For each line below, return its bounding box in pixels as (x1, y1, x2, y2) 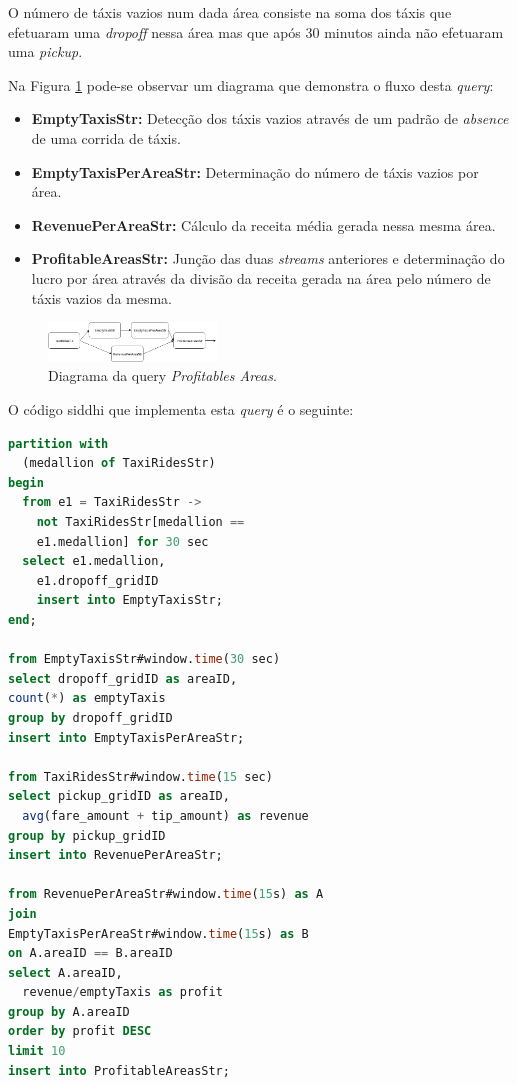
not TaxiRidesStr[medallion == (36, 515, 245, 530)
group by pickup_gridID (8, 828, 166, 843)
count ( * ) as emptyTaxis (8, 691, 166, 706)
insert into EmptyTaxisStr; (36, 593, 223, 608)
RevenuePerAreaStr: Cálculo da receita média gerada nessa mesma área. (31, 214, 496, 235)
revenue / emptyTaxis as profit (22, 985, 223, 1000)
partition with (8, 436, 109, 451)
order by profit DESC (8, 1024, 152, 1039)
